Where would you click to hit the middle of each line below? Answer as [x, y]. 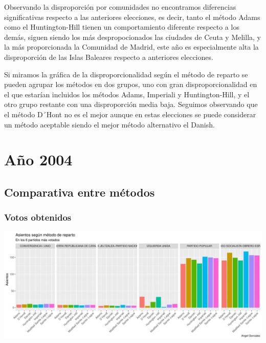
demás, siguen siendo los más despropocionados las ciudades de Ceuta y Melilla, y [132, 37]
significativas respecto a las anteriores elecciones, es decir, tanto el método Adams [132, 17]
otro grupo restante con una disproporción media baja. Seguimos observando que [131, 104]
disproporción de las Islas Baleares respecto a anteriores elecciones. [109, 57]
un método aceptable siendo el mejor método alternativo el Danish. [109, 124]
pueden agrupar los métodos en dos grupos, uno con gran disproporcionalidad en [131, 84]
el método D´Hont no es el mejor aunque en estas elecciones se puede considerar [130, 114]
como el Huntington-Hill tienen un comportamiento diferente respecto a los [122, 27]
